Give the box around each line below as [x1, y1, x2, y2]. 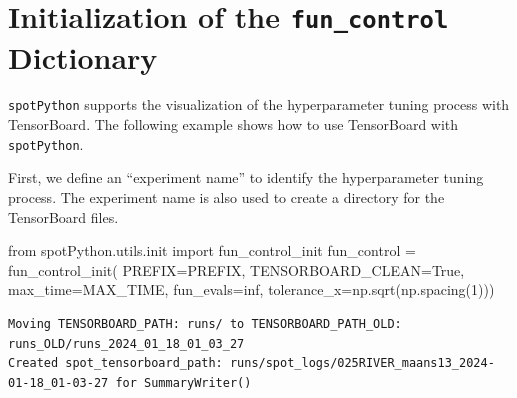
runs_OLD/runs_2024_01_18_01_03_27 [8, 336, 245, 351]
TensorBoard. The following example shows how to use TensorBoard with [8, 114, 459, 135]
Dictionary [8, 36, 158, 77]
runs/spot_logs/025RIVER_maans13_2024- [229, 356, 495, 371]
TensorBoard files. [8, 206, 119, 227]
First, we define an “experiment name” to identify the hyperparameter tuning [8, 167, 484, 188]
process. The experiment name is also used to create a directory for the [8, 186, 445, 207]
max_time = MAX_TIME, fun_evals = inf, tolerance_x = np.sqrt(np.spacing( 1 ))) [8, 279, 495, 300]
